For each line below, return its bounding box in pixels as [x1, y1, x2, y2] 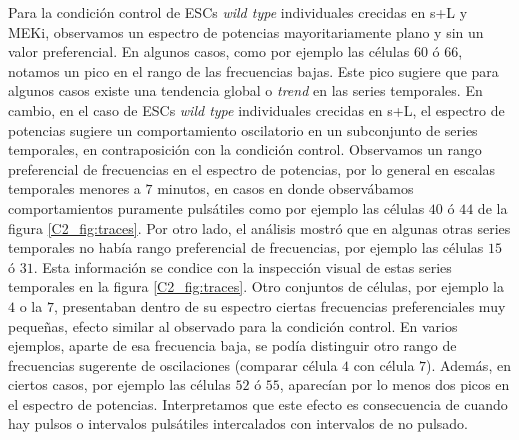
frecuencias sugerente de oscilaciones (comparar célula [8, 354, 338, 375]
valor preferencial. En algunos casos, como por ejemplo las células [8, 41, 410, 62]
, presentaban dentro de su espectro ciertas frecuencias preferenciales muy [53, 295, 506, 316]
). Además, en [426, 354, 511, 375]
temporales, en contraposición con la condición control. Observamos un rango [8, 139, 482, 160]
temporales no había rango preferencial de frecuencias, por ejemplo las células [8, 237, 484, 258]
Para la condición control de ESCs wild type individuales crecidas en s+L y [8, 2, 468, 22]
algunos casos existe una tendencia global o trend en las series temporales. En [8, 80, 483, 101]
